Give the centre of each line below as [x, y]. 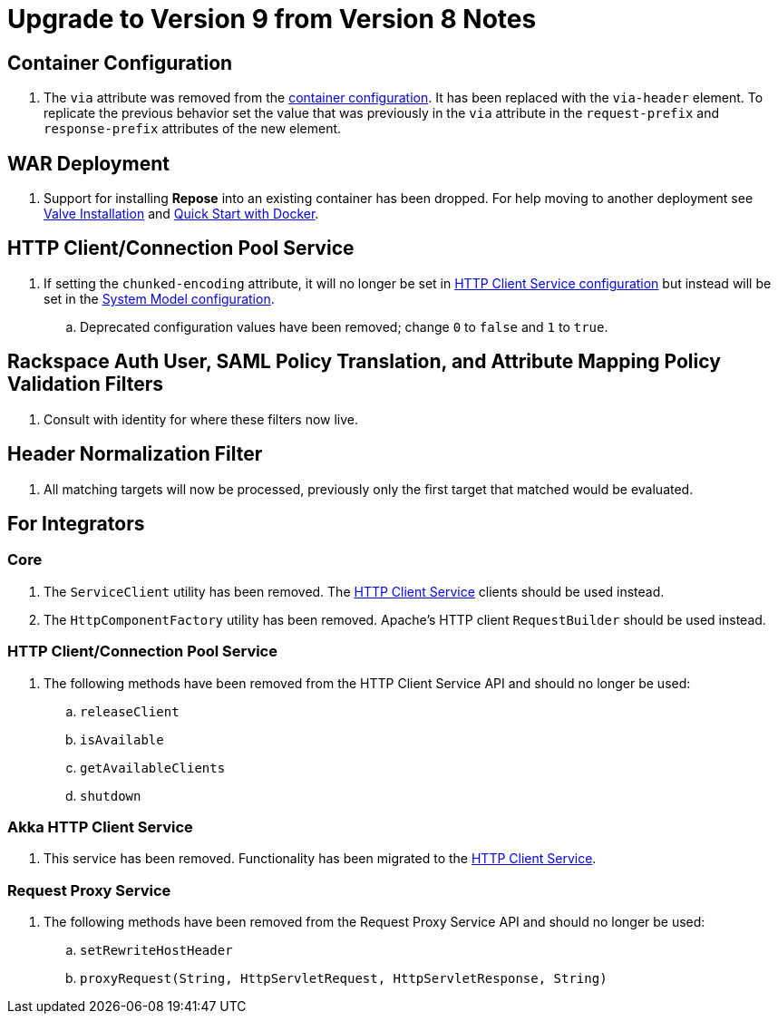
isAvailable [122, 739]
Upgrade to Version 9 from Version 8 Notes [272, 19]
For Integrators [76, 523]
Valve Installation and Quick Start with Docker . [181, 214]
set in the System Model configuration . [159, 298]
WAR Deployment [88, 163]
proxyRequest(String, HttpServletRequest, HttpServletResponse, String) [344, 979]
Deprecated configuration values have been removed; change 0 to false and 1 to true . [344, 326]
